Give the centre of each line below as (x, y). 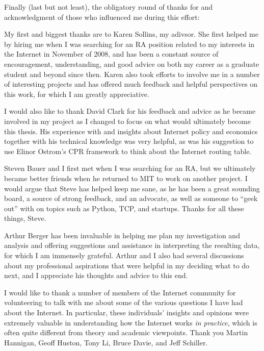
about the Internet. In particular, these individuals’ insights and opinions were (127, 312)
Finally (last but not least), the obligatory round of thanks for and (108, 7)
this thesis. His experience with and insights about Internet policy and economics (131, 131)
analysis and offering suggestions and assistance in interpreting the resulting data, (132, 245)
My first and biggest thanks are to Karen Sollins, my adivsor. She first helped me (131, 34)
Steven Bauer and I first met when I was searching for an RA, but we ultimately (130, 168)
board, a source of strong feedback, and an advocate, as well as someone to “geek (131, 198)
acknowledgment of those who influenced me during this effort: (102, 17)
